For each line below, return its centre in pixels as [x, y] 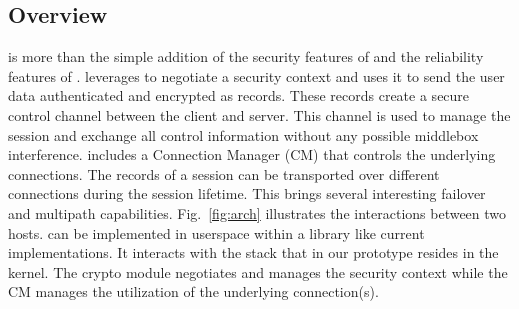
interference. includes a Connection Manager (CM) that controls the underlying [252, 154]
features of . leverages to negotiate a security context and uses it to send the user [256, 75]
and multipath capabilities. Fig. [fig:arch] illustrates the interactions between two [257, 212]
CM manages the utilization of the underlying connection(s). [193, 291]
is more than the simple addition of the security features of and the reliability [246, 56]
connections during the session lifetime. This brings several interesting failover [247, 193]
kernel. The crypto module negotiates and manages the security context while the [258, 271]
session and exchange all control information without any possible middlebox [243, 134]
